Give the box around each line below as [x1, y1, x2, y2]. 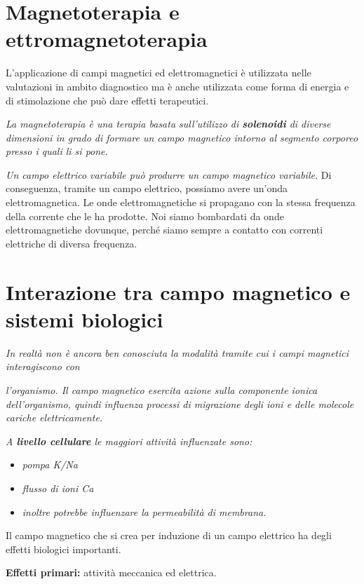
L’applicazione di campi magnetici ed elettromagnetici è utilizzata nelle [6, 65, 311, 80]
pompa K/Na [22, 457, 78, 472]
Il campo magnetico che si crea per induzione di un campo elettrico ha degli [6, 528, 332, 543]
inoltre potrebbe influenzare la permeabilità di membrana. [22, 504, 267, 519]
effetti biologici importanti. [6, 541, 121, 556]
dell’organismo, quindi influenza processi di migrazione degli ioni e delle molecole [6, 396, 354, 411]
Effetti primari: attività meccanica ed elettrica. [6, 565, 217, 580]
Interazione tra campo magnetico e [6, 277, 351, 306]
